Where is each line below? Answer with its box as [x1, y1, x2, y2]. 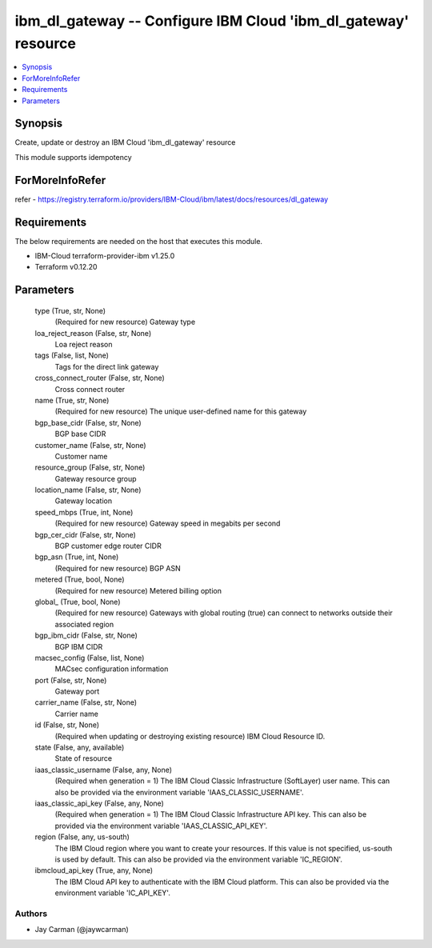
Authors [14, 908, 48, 919]
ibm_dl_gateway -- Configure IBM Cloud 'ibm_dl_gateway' [14, 12, 410, 30]
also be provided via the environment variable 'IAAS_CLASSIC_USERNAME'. [54, 787, 304, 797]
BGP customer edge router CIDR [54, 541, 162, 551]
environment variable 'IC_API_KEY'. [54, 888, 171, 898]
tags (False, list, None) [34, 350, 110, 360]
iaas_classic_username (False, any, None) [34, 765, 172, 774]
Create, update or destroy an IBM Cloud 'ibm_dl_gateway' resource [14, 138, 236, 147]
